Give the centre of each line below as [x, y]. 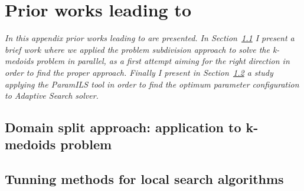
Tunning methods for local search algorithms [144, 179]
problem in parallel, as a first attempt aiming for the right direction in [163, 61]
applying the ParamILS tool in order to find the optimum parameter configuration [152, 84]
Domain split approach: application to [123, 127]
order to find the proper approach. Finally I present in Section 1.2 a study [139, 72]
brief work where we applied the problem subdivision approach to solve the [137, 49]
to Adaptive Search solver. [52, 95]
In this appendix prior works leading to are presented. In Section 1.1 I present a [150, 38]
